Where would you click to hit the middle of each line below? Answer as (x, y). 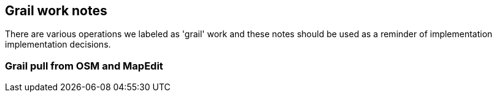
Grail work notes (56, 11)
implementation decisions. (58, 45)
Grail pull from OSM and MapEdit (84, 66)
